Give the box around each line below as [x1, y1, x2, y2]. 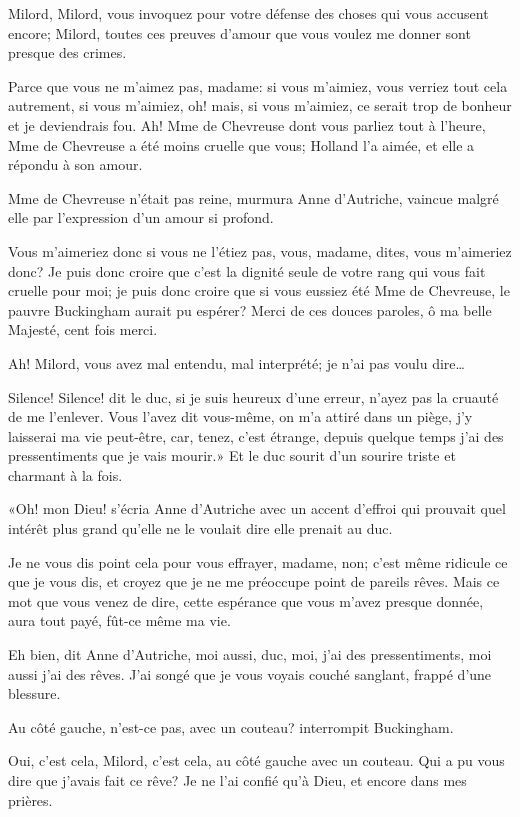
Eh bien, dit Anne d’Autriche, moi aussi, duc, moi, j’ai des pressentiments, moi [8, 644, 492, 665]
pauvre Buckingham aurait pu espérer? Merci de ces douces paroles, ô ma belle [8, 299, 492, 320]
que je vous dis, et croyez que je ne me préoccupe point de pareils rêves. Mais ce [8, 571, 500, 592]
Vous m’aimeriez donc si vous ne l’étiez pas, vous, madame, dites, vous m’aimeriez [8, 240, 512, 261]
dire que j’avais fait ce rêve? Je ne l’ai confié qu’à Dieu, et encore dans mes [8, 770, 467, 790]
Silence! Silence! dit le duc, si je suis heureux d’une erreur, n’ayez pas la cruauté [8, 386, 499, 407]
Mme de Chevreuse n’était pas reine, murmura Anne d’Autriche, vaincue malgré [8, 187, 499, 208]
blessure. [8, 683, 61, 704]
